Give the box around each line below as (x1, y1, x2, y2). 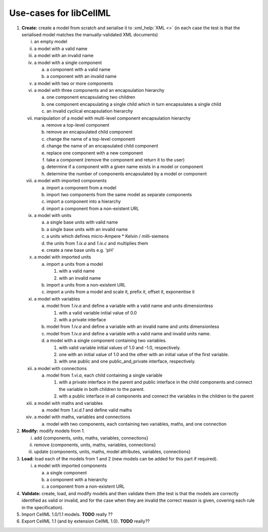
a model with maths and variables (34, 400, 103, 406)
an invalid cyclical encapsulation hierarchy (46, 108, 134, 114)
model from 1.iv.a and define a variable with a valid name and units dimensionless (46, 303, 213, 309)
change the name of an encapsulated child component (46, 143, 158, 149)
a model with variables (34, 296, 80, 302)
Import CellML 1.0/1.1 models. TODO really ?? (21, 511, 113, 517)
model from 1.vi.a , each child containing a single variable (46, 373, 163, 379)
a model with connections (34, 365, 87, 371)
